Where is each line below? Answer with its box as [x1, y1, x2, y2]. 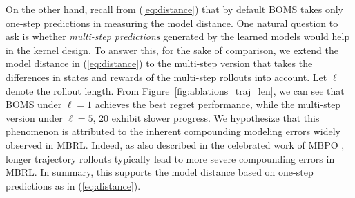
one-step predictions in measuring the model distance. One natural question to [6, 15, 338, 30]
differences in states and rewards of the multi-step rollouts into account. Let [6, 69, 327, 84]
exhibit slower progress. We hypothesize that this [111, 110, 320, 125]
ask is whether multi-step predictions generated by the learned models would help [6, 29, 350, 44]
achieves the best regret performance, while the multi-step [95, 97, 341, 111]
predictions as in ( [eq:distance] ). [6, 178, 141, 192]
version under [6, 110, 63, 125]
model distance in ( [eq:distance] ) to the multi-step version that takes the [6, 56, 313, 71]
